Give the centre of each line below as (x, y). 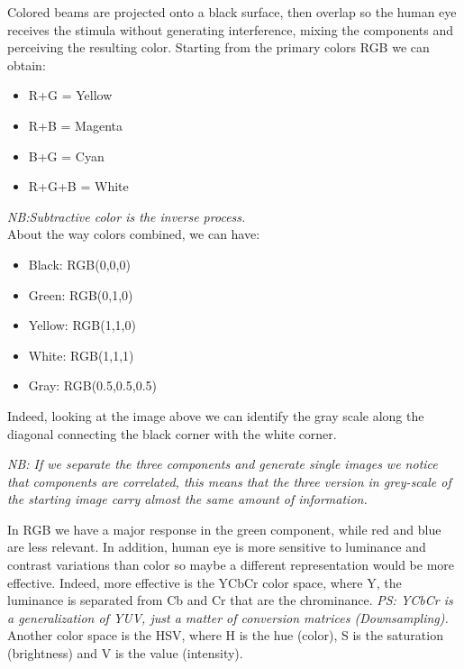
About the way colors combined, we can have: (134, 234)
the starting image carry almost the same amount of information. (187, 499)
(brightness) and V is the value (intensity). (125, 653)
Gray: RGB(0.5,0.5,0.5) (92, 385)
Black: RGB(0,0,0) (79, 264)
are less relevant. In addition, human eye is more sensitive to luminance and (217, 547)
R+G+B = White (78, 186)
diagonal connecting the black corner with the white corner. (172, 433)
